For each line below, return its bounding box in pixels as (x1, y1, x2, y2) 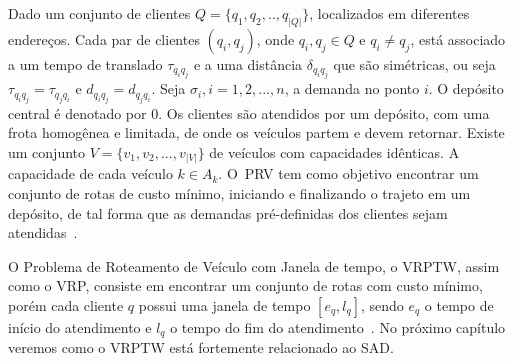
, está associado (410, 28, 506, 49)
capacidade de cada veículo (8, 163, 173, 184)
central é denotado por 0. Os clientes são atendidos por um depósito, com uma (8, 102, 490, 123)
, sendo (360, 294, 404, 315)
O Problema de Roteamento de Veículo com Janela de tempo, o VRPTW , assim (8, 255, 500, 276)
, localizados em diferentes (309, 3, 470, 23)
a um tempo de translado (8, 53, 163, 74)
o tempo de (424, 294, 494, 315)
